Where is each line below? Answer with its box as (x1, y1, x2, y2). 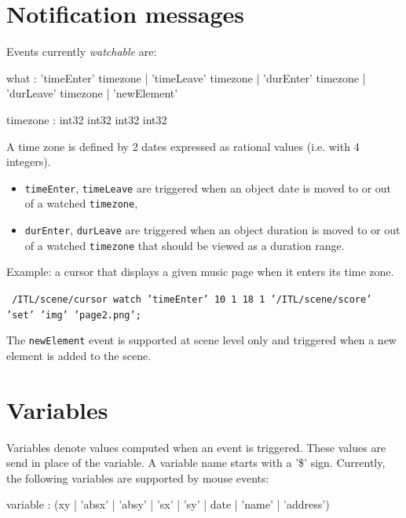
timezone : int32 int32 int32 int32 (6, 111, 167, 127)
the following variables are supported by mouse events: (6, 469, 269, 486)
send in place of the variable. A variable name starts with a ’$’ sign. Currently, (6, 454, 386, 471)
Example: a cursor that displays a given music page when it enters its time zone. (6, 263, 394, 280)
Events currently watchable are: (6, 43, 157, 60)
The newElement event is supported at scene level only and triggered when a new (6, 332, 397, 348)
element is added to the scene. (6, 347, 152, 363)
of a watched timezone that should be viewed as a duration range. (24, 237, 345, 253)
